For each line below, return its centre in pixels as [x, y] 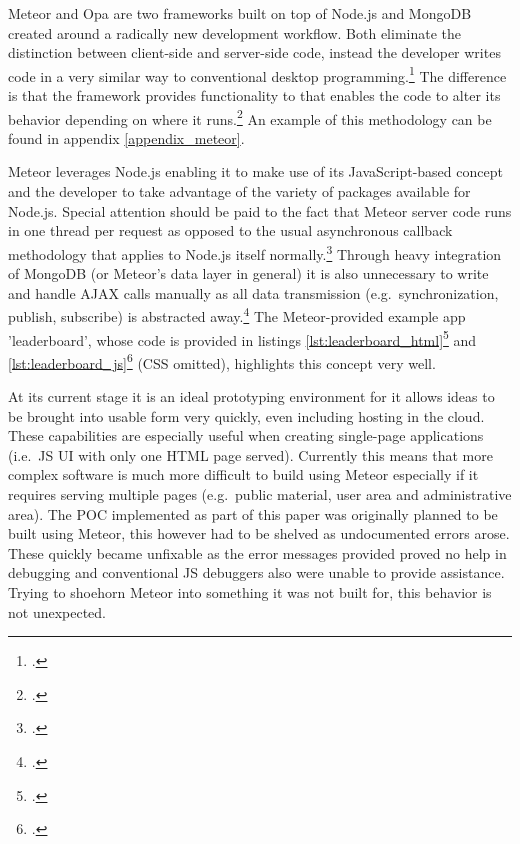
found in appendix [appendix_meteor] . [126, 137]
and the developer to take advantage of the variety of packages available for [239, 191]
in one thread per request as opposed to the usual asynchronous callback [230, 230]
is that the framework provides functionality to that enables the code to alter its [254, 95]
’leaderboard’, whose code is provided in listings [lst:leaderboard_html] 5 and [242, 338]
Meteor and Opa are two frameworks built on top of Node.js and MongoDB [240, 13]
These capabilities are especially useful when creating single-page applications [246, 435]
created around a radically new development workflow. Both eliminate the [235, 32]
